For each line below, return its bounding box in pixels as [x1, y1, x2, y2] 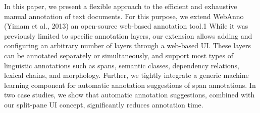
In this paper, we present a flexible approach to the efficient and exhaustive [4, 1, 237, 11]
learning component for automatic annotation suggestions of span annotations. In [4, 79, 256, 90]
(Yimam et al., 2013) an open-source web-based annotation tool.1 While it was [4, 21, 248, 31]
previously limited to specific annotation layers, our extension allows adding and [4, 30, 252, 41]
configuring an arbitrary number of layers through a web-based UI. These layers [4, 40, 251, 51]
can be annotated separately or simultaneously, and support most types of [4, 50, 234, 60]
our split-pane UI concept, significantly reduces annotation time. [4, 99, 203, 109]
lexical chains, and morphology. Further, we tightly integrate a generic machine [4, 70, 249, 80]
